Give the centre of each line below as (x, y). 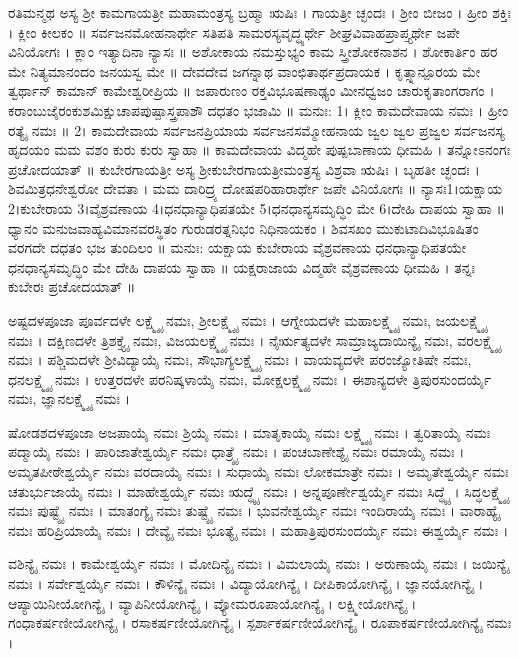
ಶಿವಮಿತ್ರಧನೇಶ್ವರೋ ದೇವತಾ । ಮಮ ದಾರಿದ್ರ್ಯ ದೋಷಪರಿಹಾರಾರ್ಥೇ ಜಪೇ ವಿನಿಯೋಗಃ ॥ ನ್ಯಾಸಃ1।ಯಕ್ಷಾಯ (255, 188)
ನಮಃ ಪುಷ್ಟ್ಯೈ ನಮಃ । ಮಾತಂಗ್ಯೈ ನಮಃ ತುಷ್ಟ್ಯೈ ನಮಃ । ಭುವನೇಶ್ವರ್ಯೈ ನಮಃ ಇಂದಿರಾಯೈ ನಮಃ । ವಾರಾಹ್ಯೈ (254, 510)
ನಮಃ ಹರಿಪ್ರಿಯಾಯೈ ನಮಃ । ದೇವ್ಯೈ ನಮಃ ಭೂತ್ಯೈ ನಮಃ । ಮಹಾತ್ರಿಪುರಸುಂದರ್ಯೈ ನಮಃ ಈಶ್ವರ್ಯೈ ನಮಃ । (258, 529)
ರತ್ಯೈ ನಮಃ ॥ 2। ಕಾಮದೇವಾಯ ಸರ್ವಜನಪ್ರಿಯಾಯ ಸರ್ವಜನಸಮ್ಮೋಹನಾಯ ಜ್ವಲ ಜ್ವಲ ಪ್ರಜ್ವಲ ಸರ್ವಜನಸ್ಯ (256, 129)
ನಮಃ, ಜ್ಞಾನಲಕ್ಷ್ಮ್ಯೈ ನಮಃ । (69, 398)
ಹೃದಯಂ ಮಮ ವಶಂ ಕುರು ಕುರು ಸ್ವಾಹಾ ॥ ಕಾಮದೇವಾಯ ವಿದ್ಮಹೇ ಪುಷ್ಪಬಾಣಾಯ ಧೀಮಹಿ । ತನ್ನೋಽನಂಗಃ (259, 149)
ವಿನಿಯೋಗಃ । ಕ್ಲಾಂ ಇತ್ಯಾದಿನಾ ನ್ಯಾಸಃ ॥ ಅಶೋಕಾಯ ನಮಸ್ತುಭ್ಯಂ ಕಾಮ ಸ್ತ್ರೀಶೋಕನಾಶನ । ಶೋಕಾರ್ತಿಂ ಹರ (253, 51)
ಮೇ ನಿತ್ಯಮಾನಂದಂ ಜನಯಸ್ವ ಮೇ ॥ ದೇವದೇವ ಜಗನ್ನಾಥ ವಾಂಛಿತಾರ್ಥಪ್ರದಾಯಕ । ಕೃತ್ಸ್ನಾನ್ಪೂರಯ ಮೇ (244, 70)
